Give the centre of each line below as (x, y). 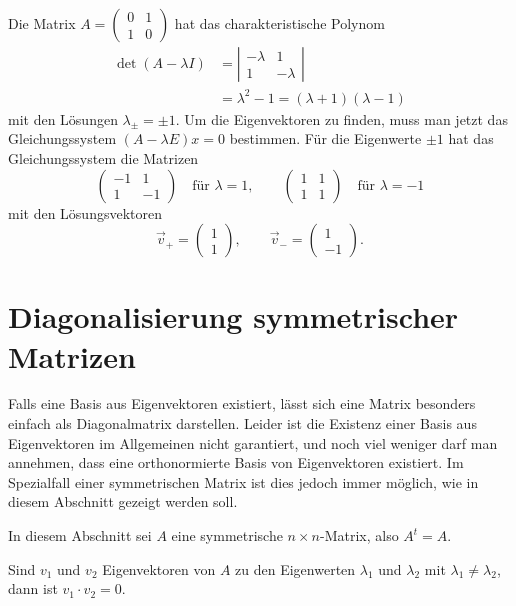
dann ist (33, 588)
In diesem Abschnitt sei (80, 535)
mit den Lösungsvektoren (85, 212)
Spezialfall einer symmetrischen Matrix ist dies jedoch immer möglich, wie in (243, 481)
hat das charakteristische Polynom (279, 23)
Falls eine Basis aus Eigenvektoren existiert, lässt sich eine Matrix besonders (242, 403)
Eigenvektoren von (159, 568)
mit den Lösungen (63, 118)
